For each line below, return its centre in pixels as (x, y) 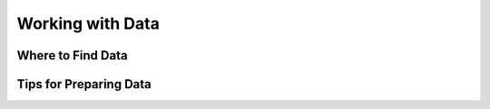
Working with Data (88, 23)
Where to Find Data (72, 55)
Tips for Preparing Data (84, 84)
